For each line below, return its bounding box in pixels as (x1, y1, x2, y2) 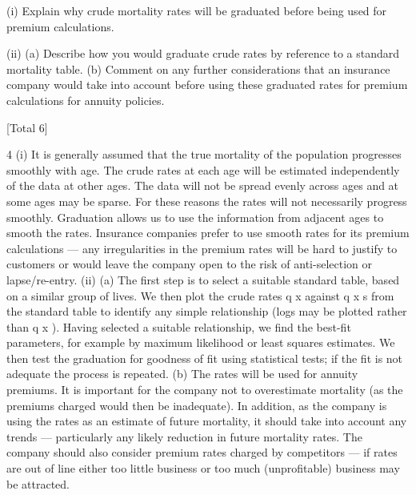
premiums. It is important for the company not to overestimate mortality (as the (6, 381, 403, 398)
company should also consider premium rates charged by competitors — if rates (6, 444, 398, 461)
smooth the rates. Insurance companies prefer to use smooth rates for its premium (6, 224, 410, 241)
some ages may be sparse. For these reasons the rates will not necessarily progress (6, 192, 407, 209)
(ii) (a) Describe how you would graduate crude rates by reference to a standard (6, 45, 400, 62)
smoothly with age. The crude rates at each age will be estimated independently (6, 161, 400, 178)
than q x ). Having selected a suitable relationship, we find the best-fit (6, 318, 351, 335)
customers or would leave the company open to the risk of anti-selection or (6, 256, 372, 272)
